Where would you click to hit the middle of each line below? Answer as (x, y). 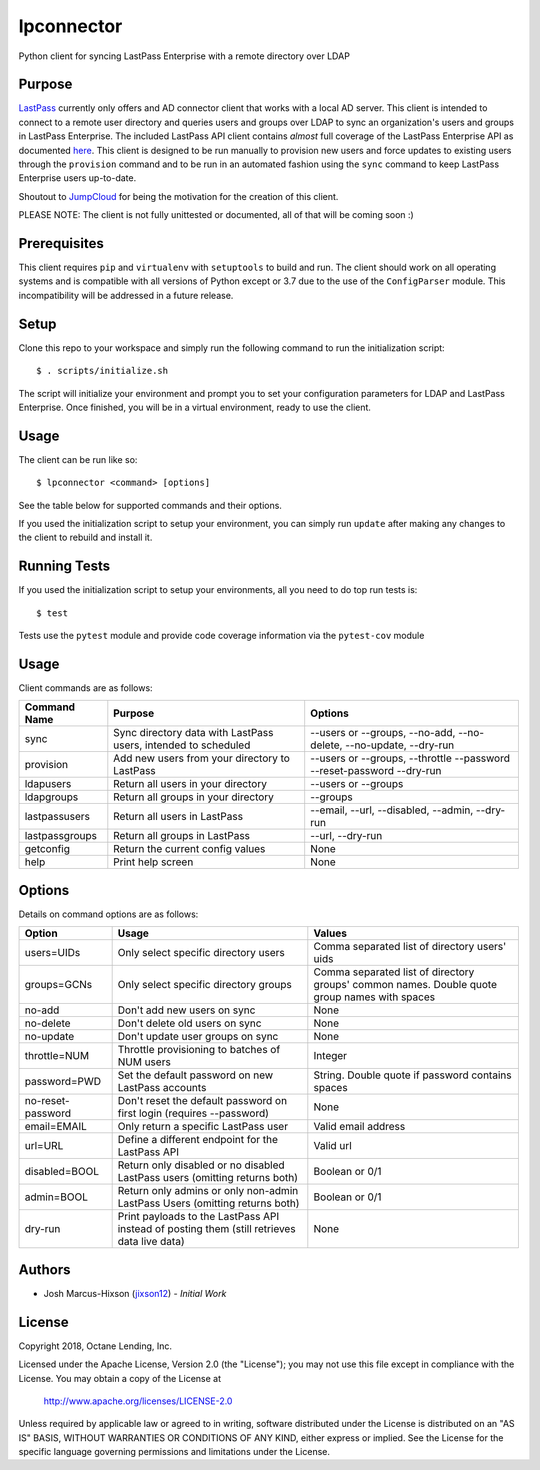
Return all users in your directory (190, 784)
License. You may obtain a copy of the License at (120, 1378)
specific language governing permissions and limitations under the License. (174, 1452)
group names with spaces (374, 997)
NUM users (144, 1062)
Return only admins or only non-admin (208, 1191)
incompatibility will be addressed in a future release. (126, 295)
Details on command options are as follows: (108, 914)
